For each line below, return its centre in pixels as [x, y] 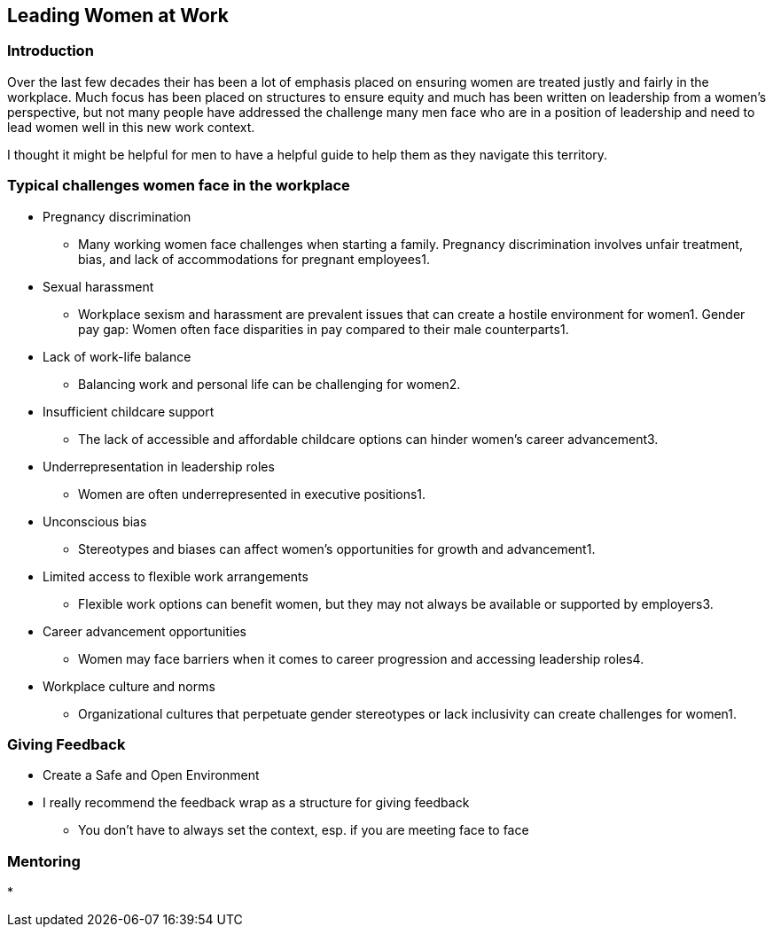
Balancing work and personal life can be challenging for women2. [269, 384]
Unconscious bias [95, 521]
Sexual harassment [98, 286]
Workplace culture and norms [129, 686]
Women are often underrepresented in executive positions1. [252, 494]
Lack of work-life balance [117, 356]
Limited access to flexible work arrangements [176, 576]
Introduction [51, 51]
